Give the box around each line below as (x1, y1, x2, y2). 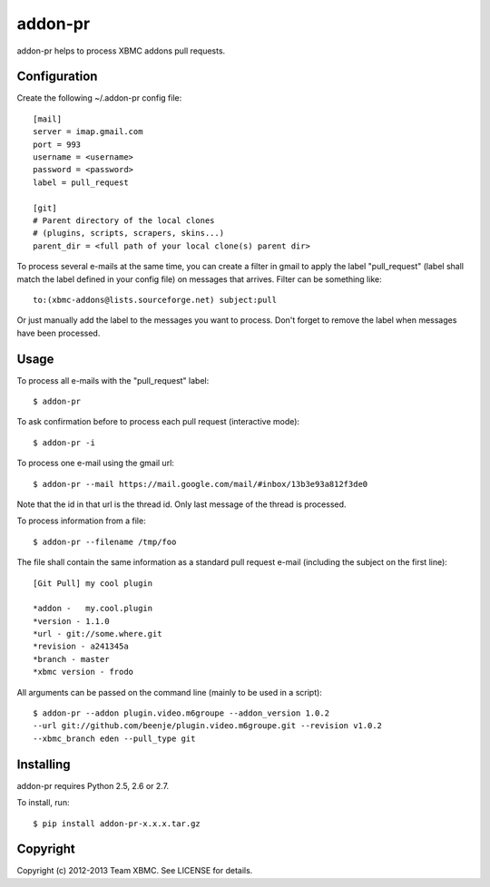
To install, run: (16, 797, 70, 808)
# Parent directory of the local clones (33, 215, 215, 226)
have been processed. (16, 327, 101, 338)
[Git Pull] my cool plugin (33, 578, 153, 589)
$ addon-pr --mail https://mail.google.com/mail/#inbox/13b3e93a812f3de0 (33, 479, 368, 489)
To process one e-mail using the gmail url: (16, 458, 174, 469)
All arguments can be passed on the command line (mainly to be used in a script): (16, 687, 322, 697)
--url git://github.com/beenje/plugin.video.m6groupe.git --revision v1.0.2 (33, 721, 383, 731)
